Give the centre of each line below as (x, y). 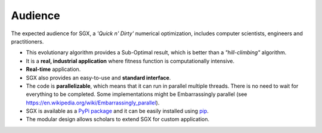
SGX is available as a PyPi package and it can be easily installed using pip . (117, 111)
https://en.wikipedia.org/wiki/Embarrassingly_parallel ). (93, 103)
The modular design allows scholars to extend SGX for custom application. (118, 119)
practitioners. (27, 41)
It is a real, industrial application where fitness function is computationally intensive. (130, 61)
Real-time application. (53, 69)
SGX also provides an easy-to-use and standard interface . (98, 78)
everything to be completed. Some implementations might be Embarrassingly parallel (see (137, 94)
